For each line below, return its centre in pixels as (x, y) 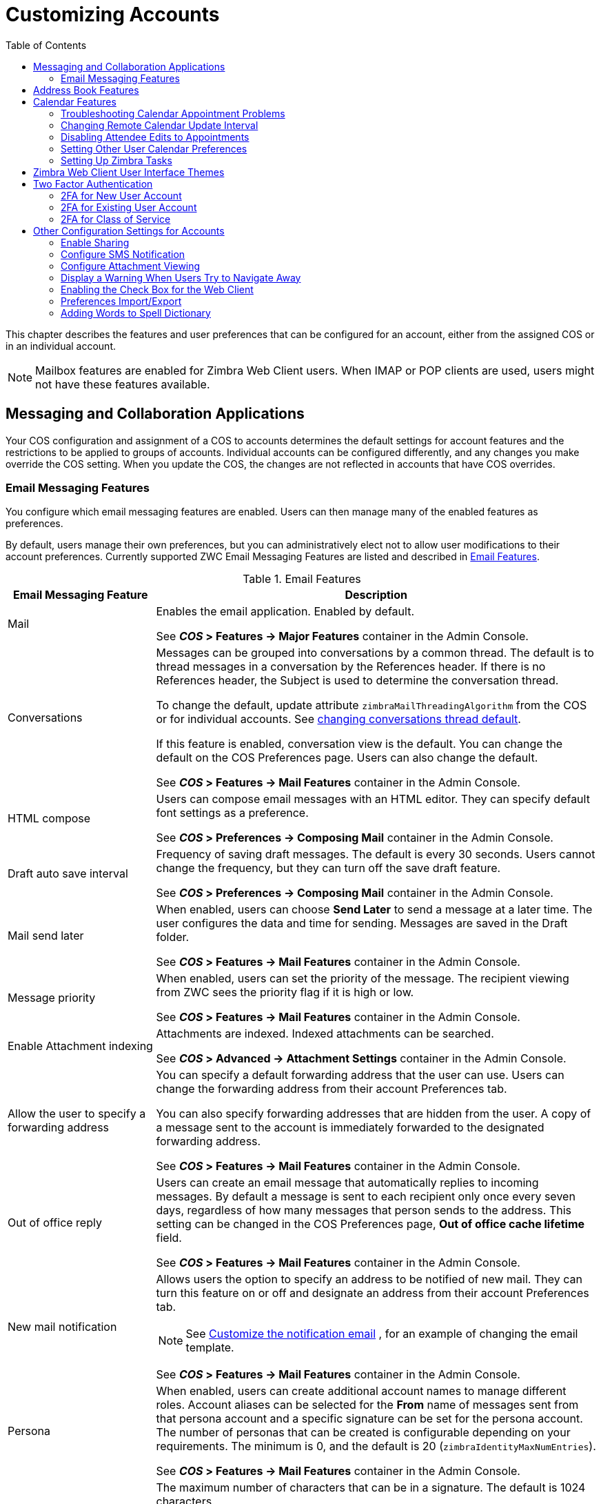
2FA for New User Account (121, 195)
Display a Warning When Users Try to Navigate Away (181, 277)
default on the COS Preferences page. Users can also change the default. (347, 758)
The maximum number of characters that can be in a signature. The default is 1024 (371, 1488)
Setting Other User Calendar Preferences (154, 148)
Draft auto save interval (68, 874)
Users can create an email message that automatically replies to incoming (347, 1183)
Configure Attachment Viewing (131, 266)
